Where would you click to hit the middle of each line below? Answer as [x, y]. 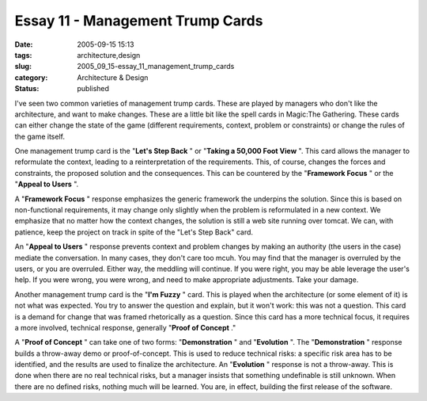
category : [31, 77]
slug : [23, 67]
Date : [24, 44]
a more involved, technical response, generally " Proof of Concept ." [125, 327]
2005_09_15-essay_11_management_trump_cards [156, 67]
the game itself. [40, 136]
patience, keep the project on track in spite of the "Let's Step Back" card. [134, 232]
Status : [27, 89]
